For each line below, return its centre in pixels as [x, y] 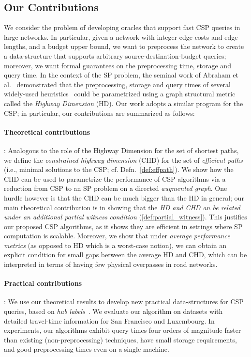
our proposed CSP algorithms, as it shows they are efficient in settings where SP [123, 226]
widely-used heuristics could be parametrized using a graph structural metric [120, 94]
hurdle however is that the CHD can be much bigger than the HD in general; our [124, 197]
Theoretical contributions [47, 132]
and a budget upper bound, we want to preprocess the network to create [137, 46]
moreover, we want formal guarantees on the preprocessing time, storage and [118, 65]
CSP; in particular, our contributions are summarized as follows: [99, 113]
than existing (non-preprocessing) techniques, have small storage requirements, [120, 339]
